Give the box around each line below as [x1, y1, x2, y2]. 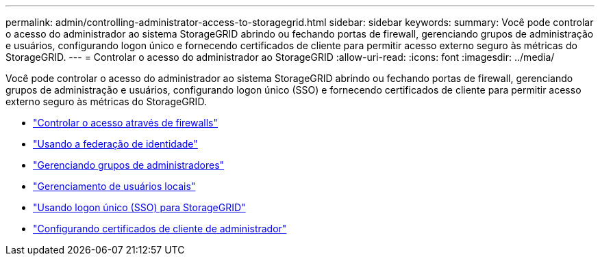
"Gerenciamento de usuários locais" [33, 180, 196, 192]
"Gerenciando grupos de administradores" [33, 159, 225, 171]
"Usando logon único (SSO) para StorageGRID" [33, 202, 246, 213]
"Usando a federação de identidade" [33, 138, 198, 150]
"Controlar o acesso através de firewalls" [33, 117, 218, 128]
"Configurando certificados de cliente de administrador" [33, 223, 287, 234]
